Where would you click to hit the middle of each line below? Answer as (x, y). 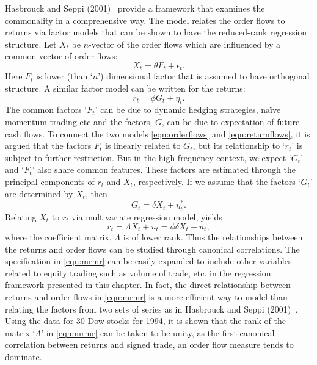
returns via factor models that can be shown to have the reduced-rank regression (156, 32)
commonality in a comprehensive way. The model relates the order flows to (145, 20)
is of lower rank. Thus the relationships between (213, 237)
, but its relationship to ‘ (239, 146)
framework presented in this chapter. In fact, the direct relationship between (148, 285)
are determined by (39, 193)
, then (96, 193)
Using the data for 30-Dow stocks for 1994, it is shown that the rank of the (145, 321)
